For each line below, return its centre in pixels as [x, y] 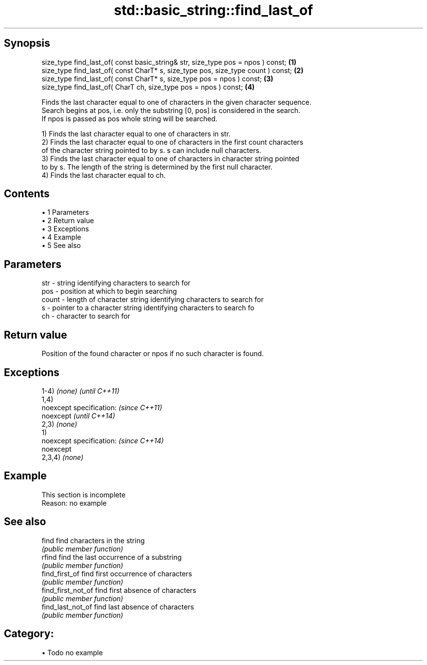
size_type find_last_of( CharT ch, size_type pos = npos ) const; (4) [148, 87]
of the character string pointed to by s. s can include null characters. [151, 150]
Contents [27, 194]
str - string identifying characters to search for [116, 283]
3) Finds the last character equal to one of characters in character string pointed [170, 158]
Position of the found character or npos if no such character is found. [153, 354]
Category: [29, 634]
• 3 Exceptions [65, 229]
